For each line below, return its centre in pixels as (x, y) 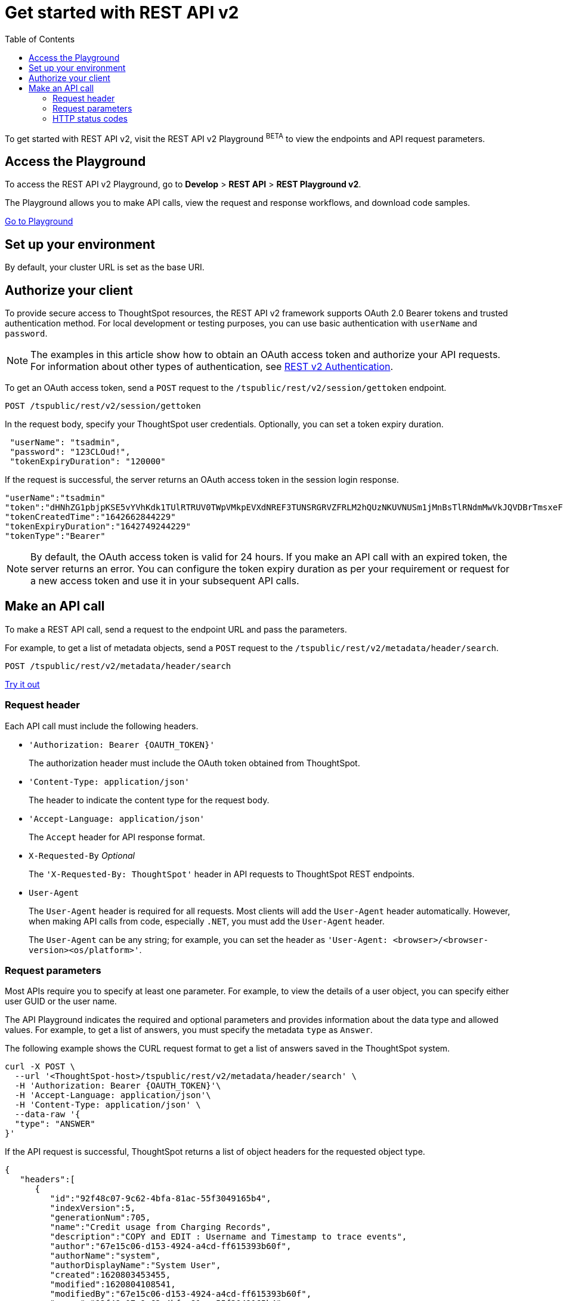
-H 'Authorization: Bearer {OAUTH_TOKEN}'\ (118, 1086)
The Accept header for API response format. (117, 837)
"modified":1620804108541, (113, 1285)
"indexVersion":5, (93, 1208)
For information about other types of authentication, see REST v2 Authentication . (212, 366)
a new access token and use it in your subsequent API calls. (165, 580)
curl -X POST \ (40, 1067)
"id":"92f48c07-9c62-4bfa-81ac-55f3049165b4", (160, 1199)
